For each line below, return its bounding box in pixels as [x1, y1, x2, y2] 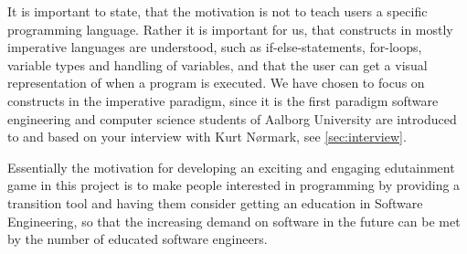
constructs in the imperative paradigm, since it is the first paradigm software [7, 90, 439, 110]
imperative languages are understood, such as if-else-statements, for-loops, [7, 37, 422, 57]
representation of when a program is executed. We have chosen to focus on [7, 73, 425, 92]
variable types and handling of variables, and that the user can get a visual [7, 55, 428, 74]
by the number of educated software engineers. [7, 229, 268, 249]
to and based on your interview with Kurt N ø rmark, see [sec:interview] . [7, 127, 407, 146]
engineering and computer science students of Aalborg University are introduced [7, 109, 457, 128]
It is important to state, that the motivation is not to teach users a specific [7, 2, 428, 20]
